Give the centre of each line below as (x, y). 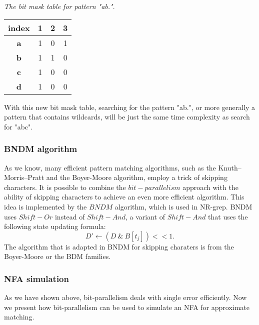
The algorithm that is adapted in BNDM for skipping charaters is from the (119, 246)
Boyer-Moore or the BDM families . (57, 256)
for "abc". (18, 126)
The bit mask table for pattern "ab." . (59, 6)
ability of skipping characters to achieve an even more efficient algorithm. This (124, 197)
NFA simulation (36, 278)
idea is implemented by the (45, 206)
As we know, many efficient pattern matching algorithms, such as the (110, 167)
